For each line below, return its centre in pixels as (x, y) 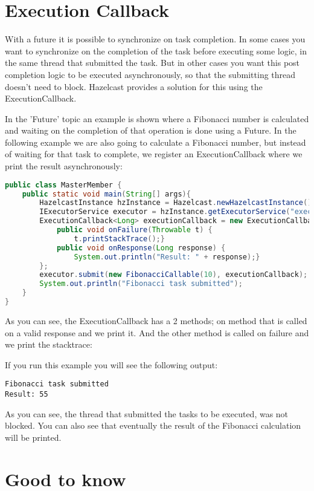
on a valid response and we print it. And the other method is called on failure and (157, 332)
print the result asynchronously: (64, 166)
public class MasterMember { (63, 185)
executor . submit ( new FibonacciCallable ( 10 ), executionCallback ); (174, 275)
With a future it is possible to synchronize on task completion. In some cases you (155, 39)
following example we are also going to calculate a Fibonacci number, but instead (155, 142)
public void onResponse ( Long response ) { (141, 248)
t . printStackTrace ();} (119, 239)
